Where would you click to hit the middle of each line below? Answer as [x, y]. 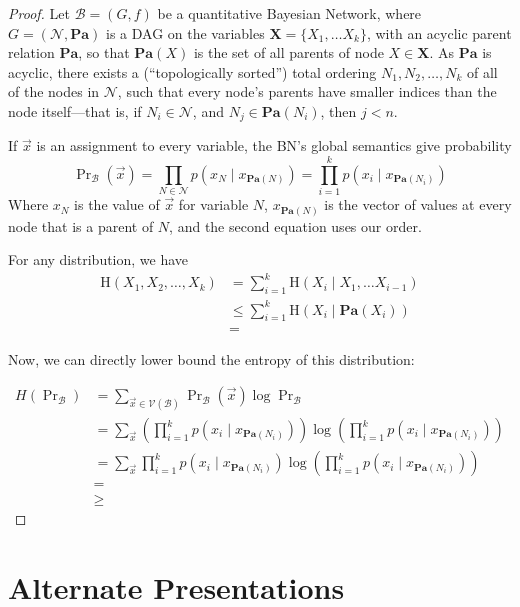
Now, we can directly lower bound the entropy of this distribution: [211, 358]
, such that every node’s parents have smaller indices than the [307, 91]
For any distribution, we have [98, 259]
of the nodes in [54, 91]
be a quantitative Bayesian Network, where [289, 13]
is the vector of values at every [418, 204]
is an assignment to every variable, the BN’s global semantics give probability [274, 145]
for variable [213, 204]
